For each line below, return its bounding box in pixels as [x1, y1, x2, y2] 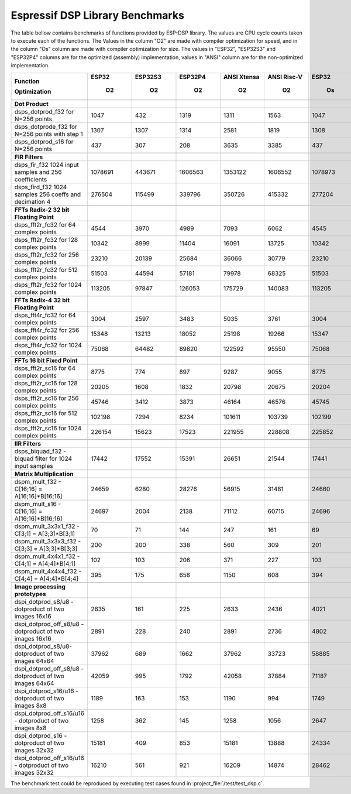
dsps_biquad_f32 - [14, 447, 67, 455]
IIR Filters [14, 439, 42, 447]
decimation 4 [14, 197, 51, 206]
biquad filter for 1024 [14, 454, 73, 463]
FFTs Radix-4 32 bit [14, 296, 70, 304]
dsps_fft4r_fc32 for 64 [14, 311, 76, 319]
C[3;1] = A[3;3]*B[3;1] [14, 529, 75, 538]
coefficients [14, 175, 47, 183]
